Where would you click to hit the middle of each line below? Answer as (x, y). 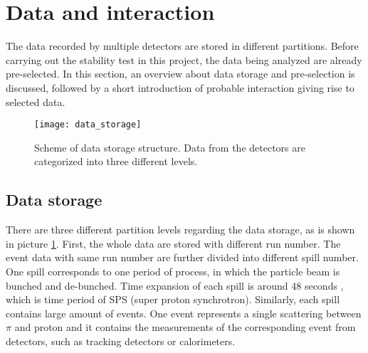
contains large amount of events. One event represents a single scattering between (184, 313)
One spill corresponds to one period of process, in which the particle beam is (173, 271)
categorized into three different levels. (116, 161)
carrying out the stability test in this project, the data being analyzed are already (184, 59)
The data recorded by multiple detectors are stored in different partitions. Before (182, 46)
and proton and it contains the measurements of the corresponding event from (185, 327)
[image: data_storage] (88, 125)
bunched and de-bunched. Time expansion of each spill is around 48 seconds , (175, 285)
